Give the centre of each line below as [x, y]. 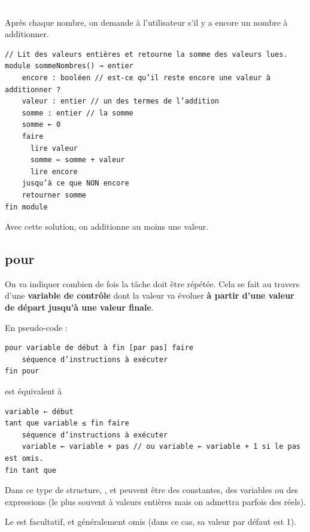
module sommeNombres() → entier [69, 66]
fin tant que [31, 470]
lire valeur [54, 148]
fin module [26, 207]
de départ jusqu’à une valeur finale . [79, 307]
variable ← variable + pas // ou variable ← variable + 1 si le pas [161, 447]
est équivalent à [34, 391]
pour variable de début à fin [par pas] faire [99, 348]
